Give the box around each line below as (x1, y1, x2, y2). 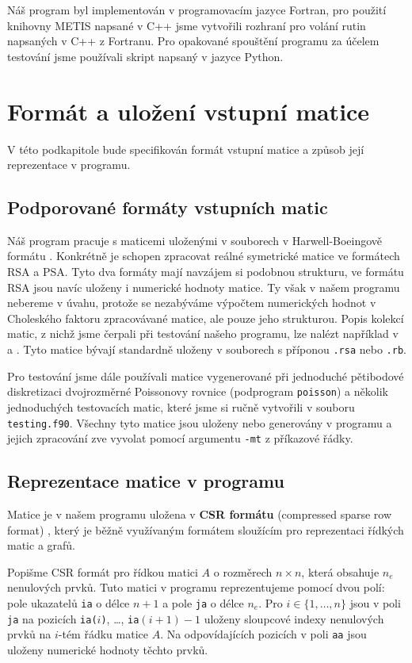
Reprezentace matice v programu (7, 469, 284, 493)
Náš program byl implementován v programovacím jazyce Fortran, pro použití (7, 2, 387, 17)
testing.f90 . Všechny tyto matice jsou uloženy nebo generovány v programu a (7, 414, 392, 431)
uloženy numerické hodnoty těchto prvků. (7, 642, 208, 657)
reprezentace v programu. (7, 156, 131, 173)
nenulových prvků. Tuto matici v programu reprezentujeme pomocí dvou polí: (7, 579, 385, 596)
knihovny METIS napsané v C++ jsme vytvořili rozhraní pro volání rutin (7, 17, 366, 33)
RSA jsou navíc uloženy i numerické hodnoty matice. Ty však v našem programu (7, 278, 400, 295)
